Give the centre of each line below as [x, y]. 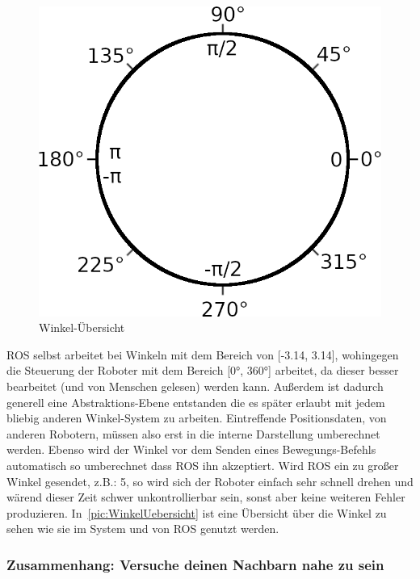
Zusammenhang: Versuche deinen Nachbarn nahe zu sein [195, 564]
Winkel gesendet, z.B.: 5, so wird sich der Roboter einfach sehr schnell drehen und [210, 481]
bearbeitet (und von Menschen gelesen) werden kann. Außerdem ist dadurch [195, 386]
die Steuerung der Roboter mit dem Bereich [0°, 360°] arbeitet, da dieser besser [203, 370]
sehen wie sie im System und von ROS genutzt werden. [143, 529]
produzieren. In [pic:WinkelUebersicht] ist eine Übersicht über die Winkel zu [197, 512]
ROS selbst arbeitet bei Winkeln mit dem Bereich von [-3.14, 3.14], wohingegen [203, 354]
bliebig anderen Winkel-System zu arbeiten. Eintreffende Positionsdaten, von [197, 418]
